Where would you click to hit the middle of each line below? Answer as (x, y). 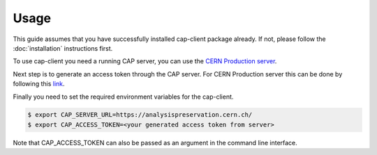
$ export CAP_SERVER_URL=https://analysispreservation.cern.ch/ (140, 115)
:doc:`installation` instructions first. (63, 48)
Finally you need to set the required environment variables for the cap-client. (123, 97)
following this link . (39, 84)
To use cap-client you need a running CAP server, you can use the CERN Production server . (145, 61)
